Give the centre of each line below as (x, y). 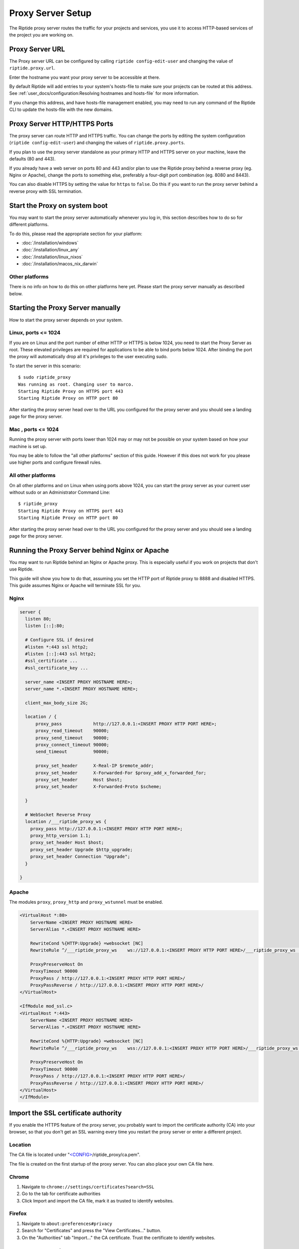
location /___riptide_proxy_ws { (66, 822)
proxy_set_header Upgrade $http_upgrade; (81, 850)
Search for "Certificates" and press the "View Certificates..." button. (91, 1231)
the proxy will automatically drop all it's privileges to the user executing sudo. (88, 357)
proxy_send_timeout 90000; (73, 738)
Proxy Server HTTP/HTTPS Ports (61, 124)
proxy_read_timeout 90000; (73, 731)
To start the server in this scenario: (45, 366)
